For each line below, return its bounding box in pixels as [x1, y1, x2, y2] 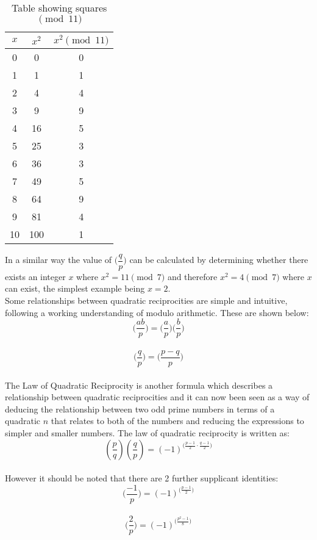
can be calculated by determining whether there [129, 253, 308, 266]
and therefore [167, 270, 218, 283]
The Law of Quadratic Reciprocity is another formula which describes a [5, 378, 273, 391]
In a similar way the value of [5, 253, 112, 266]
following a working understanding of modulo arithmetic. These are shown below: [5, 306, 309, 319]
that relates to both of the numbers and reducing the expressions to [51, 414, 304, 427]
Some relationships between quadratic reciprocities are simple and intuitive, [5, 294, 288, 307]
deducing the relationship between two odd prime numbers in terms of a [5, 402, 275, 415]
